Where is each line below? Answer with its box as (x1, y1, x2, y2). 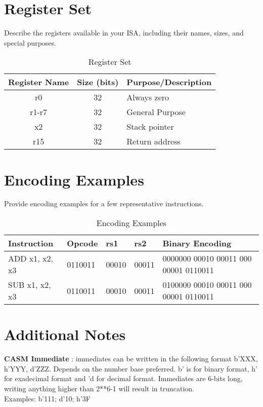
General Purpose (126, 106, 186, 118)
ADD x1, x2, (8, 252, 53, 265)
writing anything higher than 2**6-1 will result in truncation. (4, 383, 194, 393)
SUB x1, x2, (8, 279, 51, 291)
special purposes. (4, 37, 56, 48)
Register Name (8, 76, 69, 88)
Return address (126, 135, 181, 147)
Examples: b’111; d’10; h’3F (4, 393, 91, 403)
